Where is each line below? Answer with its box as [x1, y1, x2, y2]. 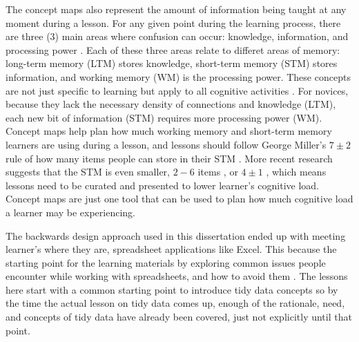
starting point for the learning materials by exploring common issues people [6, 255, 326, 269]
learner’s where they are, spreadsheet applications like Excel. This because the [6, 242, 337, 256]
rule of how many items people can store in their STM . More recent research [6, 151, 333, 165]
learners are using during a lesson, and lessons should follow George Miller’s [6, 137, 327, 151]
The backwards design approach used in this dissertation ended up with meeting [6, 228, 346, 243]
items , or [197, 164, 238, 179]
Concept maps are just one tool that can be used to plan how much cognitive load [6, 191, 353, 206]
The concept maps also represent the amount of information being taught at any [6, 2, 347, 16]
